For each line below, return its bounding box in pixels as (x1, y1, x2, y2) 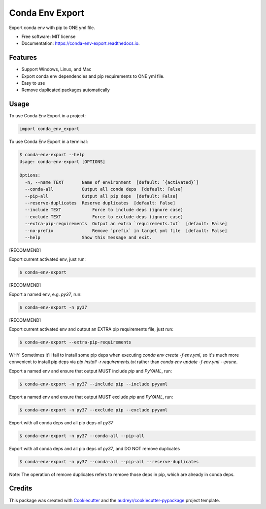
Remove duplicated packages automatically (21, 87, 110, 93)
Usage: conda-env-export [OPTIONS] (19, 159, 105, 165)
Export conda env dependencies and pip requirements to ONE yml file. (21, 73, 165, 79)
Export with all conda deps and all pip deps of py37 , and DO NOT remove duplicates (9, 445, 180, 451)
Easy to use (21, 80, 45, 86)
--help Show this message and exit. (25, 235, 152, 240)
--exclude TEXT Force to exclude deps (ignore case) (25, 214, 183, 219)
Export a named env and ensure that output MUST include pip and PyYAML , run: (9, 368, 172, 374)
